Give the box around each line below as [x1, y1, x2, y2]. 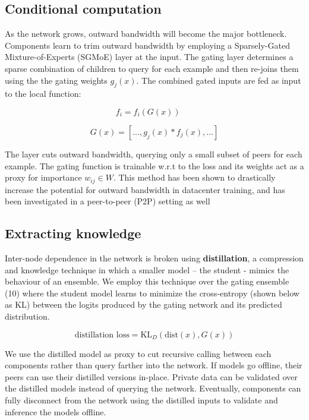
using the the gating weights [5, 74, 108, 86]
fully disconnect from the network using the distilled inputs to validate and [5, 393, 278, 406]
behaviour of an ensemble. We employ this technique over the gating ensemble [5, 275, 289, 288]
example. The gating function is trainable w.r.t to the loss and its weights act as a [5, 159, 304, 172]
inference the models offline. [5, 405, 106, 418]
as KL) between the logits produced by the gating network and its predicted [5, 298, 282, 311]
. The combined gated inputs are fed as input [136, 74, 301, 86]
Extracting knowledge [5, 224, 141, 242]
